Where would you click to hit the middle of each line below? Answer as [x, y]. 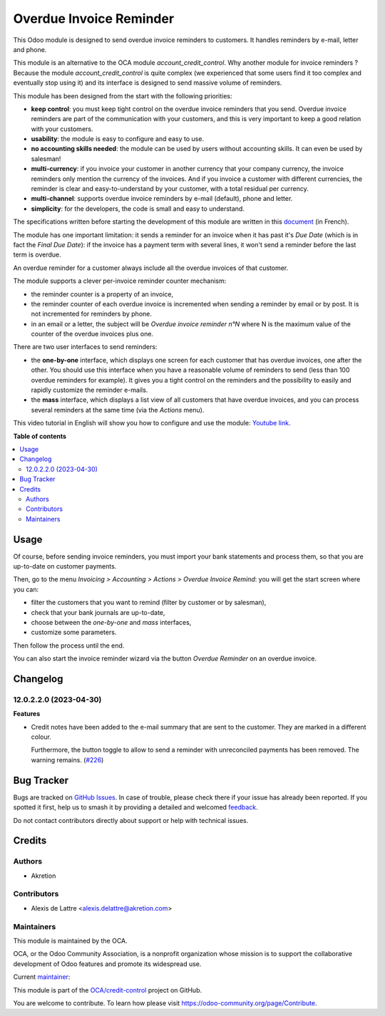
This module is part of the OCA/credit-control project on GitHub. [108, 990]
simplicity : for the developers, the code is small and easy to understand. [138, 208]
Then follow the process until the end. [69, 646]
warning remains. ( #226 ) [67, 760]
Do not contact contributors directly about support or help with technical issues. [131, 820]
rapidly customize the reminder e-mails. [89, 390]
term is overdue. [37, 255]
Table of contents [40, 436]
